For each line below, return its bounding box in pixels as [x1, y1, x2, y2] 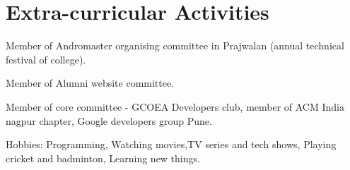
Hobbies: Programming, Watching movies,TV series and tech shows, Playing [6, 137, 337, 152]
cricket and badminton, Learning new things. [6, 150, 200, 165]
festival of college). [6, 51, 86, 66]
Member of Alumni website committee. [6, 75, 175, 90]
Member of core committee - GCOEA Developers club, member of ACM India [6, 99, 344, 114]
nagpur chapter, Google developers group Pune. [6, 113, 212, 128]
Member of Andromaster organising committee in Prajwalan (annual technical [6, 38, 344, 53]
